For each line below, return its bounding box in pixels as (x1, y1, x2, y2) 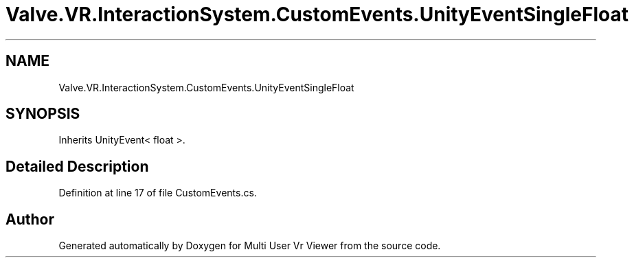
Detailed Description (5, 157, 149, 175)
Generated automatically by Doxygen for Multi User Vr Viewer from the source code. (58, 240, 441, 252)
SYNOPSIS (5, 105, 80, 123)
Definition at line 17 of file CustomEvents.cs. (58, 187, 257, 199)
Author (5, 210, 54, 228)
